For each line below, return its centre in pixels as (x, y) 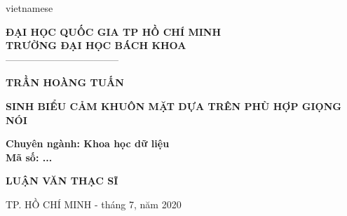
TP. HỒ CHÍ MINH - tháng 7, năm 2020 (94, 204)
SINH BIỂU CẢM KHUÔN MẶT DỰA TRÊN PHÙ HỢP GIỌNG (173, 106)
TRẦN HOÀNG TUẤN (65, 82)
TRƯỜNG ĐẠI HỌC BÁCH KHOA (96, 45)
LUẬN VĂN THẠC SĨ (62, 181)
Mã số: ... (29, 157)
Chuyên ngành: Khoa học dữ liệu (88, 143)
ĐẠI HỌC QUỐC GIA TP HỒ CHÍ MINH (114, 31)
